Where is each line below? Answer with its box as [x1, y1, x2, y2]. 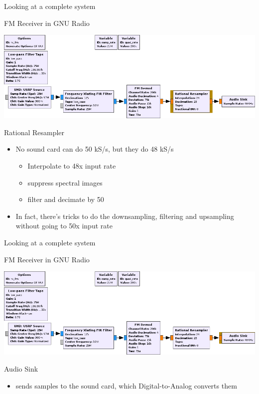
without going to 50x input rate [15, 220, 113, 231]
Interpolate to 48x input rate [27, 161, 116, 171]
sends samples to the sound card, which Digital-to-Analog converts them [15, 380, 237, 391]
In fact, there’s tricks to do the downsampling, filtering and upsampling [15, 210, 234, 221]
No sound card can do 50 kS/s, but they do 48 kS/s [15, 144, 174, 154]
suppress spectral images [27, 177, 103, 188]
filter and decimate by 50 [27, 194, 104, 204]
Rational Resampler [4, 127, 65, 137]
